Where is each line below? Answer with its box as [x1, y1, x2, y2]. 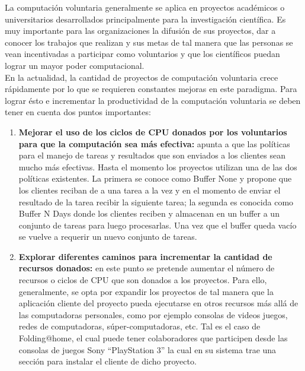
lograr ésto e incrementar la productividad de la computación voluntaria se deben [5, 94, 301, 106]
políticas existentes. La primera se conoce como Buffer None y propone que [18, 172, 292, 185]
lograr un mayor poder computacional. [5, 59, 145, 71]
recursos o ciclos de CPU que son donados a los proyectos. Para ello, [18, 274, 267, 286]
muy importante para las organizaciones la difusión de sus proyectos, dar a [5, 24, 276, 37]
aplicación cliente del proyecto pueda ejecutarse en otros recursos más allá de [18, 297, 298, 309]
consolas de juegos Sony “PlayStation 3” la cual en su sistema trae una [18, 343, 277, 356]
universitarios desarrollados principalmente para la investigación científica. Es [5, 12, 286, 25]
